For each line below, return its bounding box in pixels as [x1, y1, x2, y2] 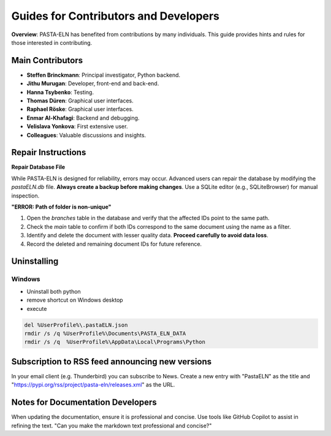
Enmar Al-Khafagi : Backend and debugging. [26, 114, 140, 121]
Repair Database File [11, 163, 66, 171]
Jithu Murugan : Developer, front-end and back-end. [26, 80, 159, 87]
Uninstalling [11, 256, 59, 267]
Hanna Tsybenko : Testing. [26, 88, 94, 96]
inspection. [11, 192, 40, 199]
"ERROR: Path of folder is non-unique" [11, 203, 112, 211]
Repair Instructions [11, 147, 86, 158]
